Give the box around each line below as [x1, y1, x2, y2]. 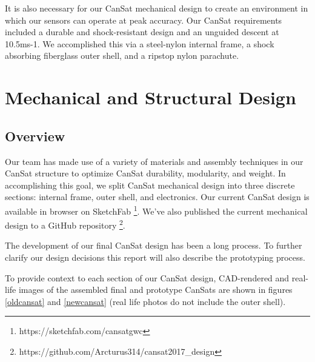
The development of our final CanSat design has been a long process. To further [5, 239, 302, 252]
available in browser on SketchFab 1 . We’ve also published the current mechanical [5, 203, 308, 217]
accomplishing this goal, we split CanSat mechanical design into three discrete [5, 178, 295, 191]
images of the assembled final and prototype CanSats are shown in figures [18, 283, 293, 296]
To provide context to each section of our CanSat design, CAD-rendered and [5, 271, 290, 284]
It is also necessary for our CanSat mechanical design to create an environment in [5, 2, 308, 14]
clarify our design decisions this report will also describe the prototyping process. [5, 251, 305, 264]
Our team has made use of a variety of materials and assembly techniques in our [5, 155, 303, 167]
